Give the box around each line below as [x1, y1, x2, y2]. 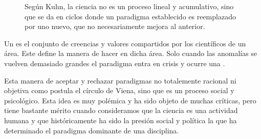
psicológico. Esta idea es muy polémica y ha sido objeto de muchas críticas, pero [4, 95, 256, 105]
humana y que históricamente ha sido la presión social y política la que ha [4, 115, 237, 125]
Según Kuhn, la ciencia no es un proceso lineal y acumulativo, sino [25, 1, 234, 11]
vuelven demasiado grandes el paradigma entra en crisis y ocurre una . [4, 58, 225, 68]
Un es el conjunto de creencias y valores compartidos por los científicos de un [4, 38, 246, 48]
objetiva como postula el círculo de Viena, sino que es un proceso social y [4, 85, 234, 96]
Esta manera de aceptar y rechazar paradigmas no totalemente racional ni [4, 75, 236, 86]
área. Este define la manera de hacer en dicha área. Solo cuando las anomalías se [4, 48, 257, 59]
